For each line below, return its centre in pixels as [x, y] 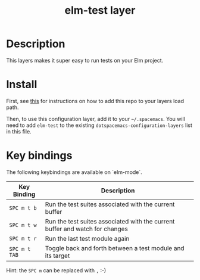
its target [57, 256]
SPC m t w [23, 225]
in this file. [19, 131]
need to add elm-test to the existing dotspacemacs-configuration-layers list [99, 125]
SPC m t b [23, 208]
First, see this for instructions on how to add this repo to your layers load [95, 101]
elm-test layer [100, 10]
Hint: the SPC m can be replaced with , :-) [56, 270]
